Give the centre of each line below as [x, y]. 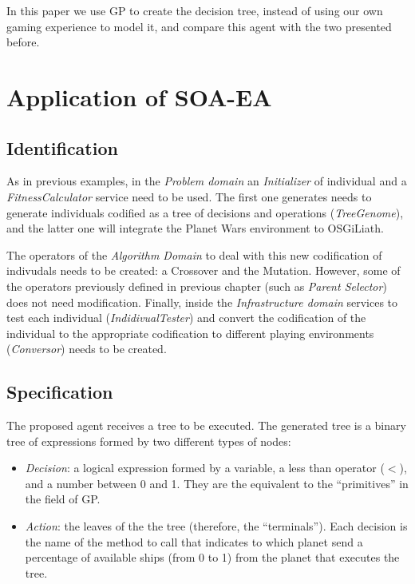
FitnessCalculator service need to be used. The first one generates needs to [189, 196]
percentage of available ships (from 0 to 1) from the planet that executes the [212, 557]
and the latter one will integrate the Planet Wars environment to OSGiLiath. [195, 228]
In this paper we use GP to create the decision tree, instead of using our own [195, 10]
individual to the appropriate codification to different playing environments [190, 333]
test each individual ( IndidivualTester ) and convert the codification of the [186, 318]
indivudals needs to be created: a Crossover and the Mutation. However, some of [204, 270]
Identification [62, 147]
